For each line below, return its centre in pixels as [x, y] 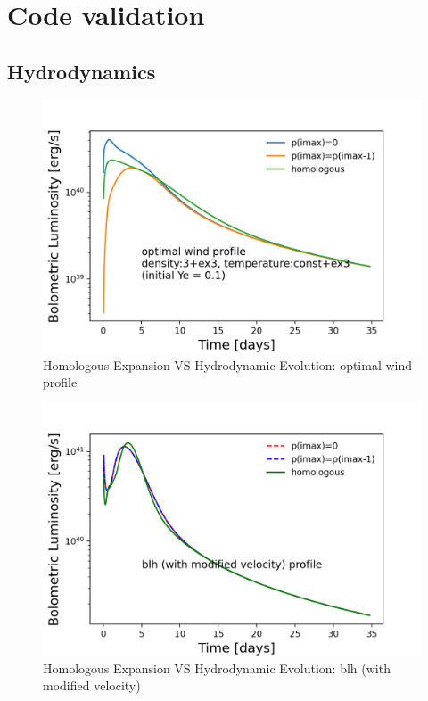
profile [60, 382]
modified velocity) [92, 685]
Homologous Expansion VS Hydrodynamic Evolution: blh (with [217, 668]
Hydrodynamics [82, 71]
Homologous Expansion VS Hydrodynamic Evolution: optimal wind [228, 364]
